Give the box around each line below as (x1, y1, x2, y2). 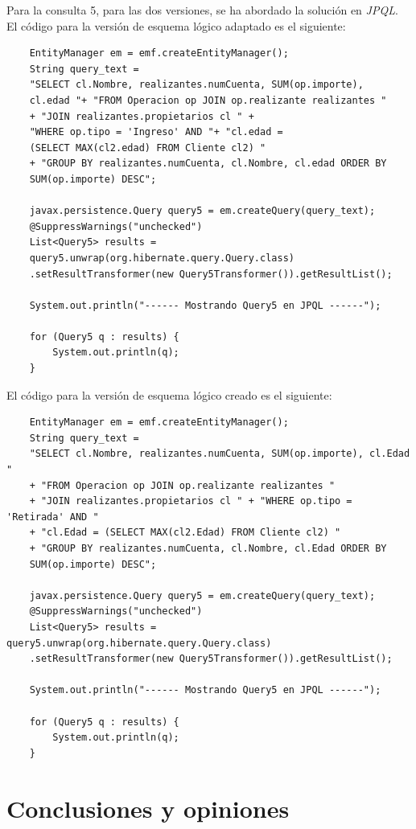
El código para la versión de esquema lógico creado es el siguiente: (6, 386, 332, 403)
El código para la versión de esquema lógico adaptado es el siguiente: (6, 17, 346, 34)
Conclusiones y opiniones (6, 791, 290, 824)
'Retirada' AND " (6, 511, 99, 523)
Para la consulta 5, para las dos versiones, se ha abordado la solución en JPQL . (6, 2, 398, 18)
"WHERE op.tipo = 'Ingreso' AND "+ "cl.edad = (29, 126, 283, 138)
